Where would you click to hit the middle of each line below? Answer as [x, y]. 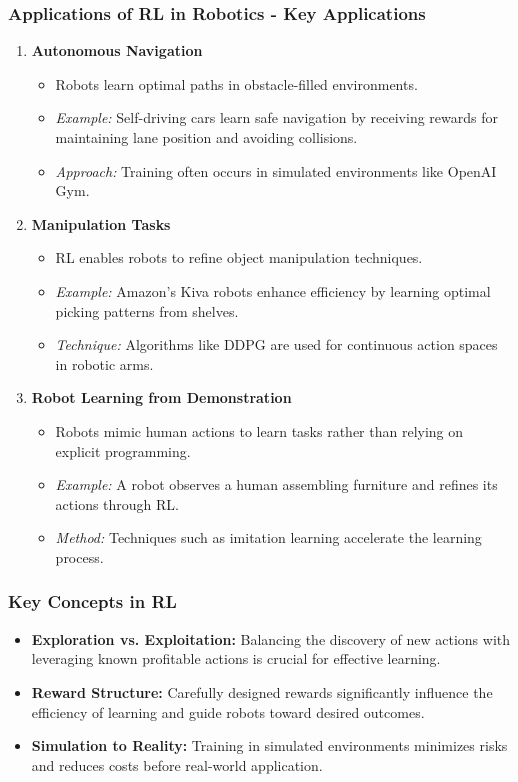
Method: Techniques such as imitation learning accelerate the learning [268, 537]
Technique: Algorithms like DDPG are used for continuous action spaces [276, 344]
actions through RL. [117, 503]
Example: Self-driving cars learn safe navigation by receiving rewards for [276, 117]
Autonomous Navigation [117, 50]
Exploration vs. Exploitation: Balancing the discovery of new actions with [271, 638]
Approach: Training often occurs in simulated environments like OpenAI [276, 170]
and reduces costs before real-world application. [177, 764]
